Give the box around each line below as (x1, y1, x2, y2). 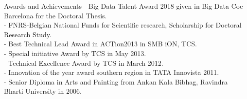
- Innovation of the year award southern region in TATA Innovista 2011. (4, 67, 219, 77)
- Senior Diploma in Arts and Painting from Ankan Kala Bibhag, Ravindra (4, 76, 228, 86)
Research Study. (4, 29, 52, 39)
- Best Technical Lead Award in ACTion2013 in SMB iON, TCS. (4, 39, 197, 49)
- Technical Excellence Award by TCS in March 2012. (4, 57, 163, 68)
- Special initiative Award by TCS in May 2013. (4, 48, 146, 58)
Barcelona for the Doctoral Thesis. (4, 10, 107, 20)
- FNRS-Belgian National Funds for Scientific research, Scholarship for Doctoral (4, 20, 242, 30)
